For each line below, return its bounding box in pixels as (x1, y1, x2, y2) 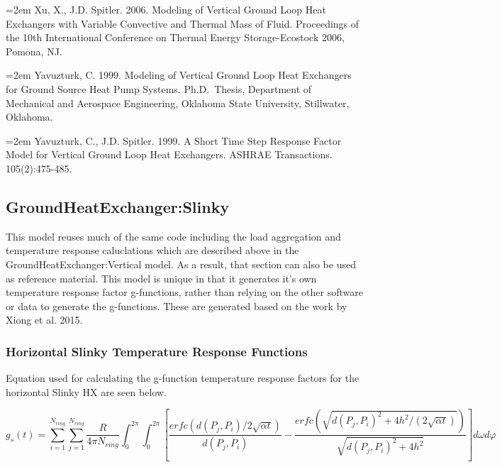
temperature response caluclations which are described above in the (6, 243, 299, 258)
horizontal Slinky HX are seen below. (6, 384, 167, 399)
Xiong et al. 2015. (6, 312, 83, 327)
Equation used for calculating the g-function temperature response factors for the (6, 370, 359, 385)
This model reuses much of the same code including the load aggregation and (6, 229, 341, 243)
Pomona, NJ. (6, 43, 62, 58)
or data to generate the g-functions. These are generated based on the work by (6, 298, 347, 313)
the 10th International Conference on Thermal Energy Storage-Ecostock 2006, (6, 30, 345, 45)
